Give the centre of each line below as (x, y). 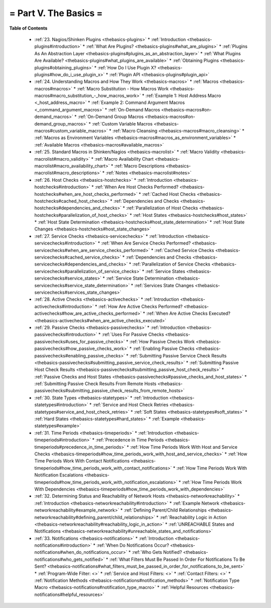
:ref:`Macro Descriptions (140, 166)
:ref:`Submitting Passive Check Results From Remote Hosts (95, 384)
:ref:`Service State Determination (140, 278)
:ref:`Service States (165, 271)
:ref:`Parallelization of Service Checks (171, 264)
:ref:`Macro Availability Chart (124, 159)
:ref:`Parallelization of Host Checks (162, 208)
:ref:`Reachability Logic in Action (193, 517)
